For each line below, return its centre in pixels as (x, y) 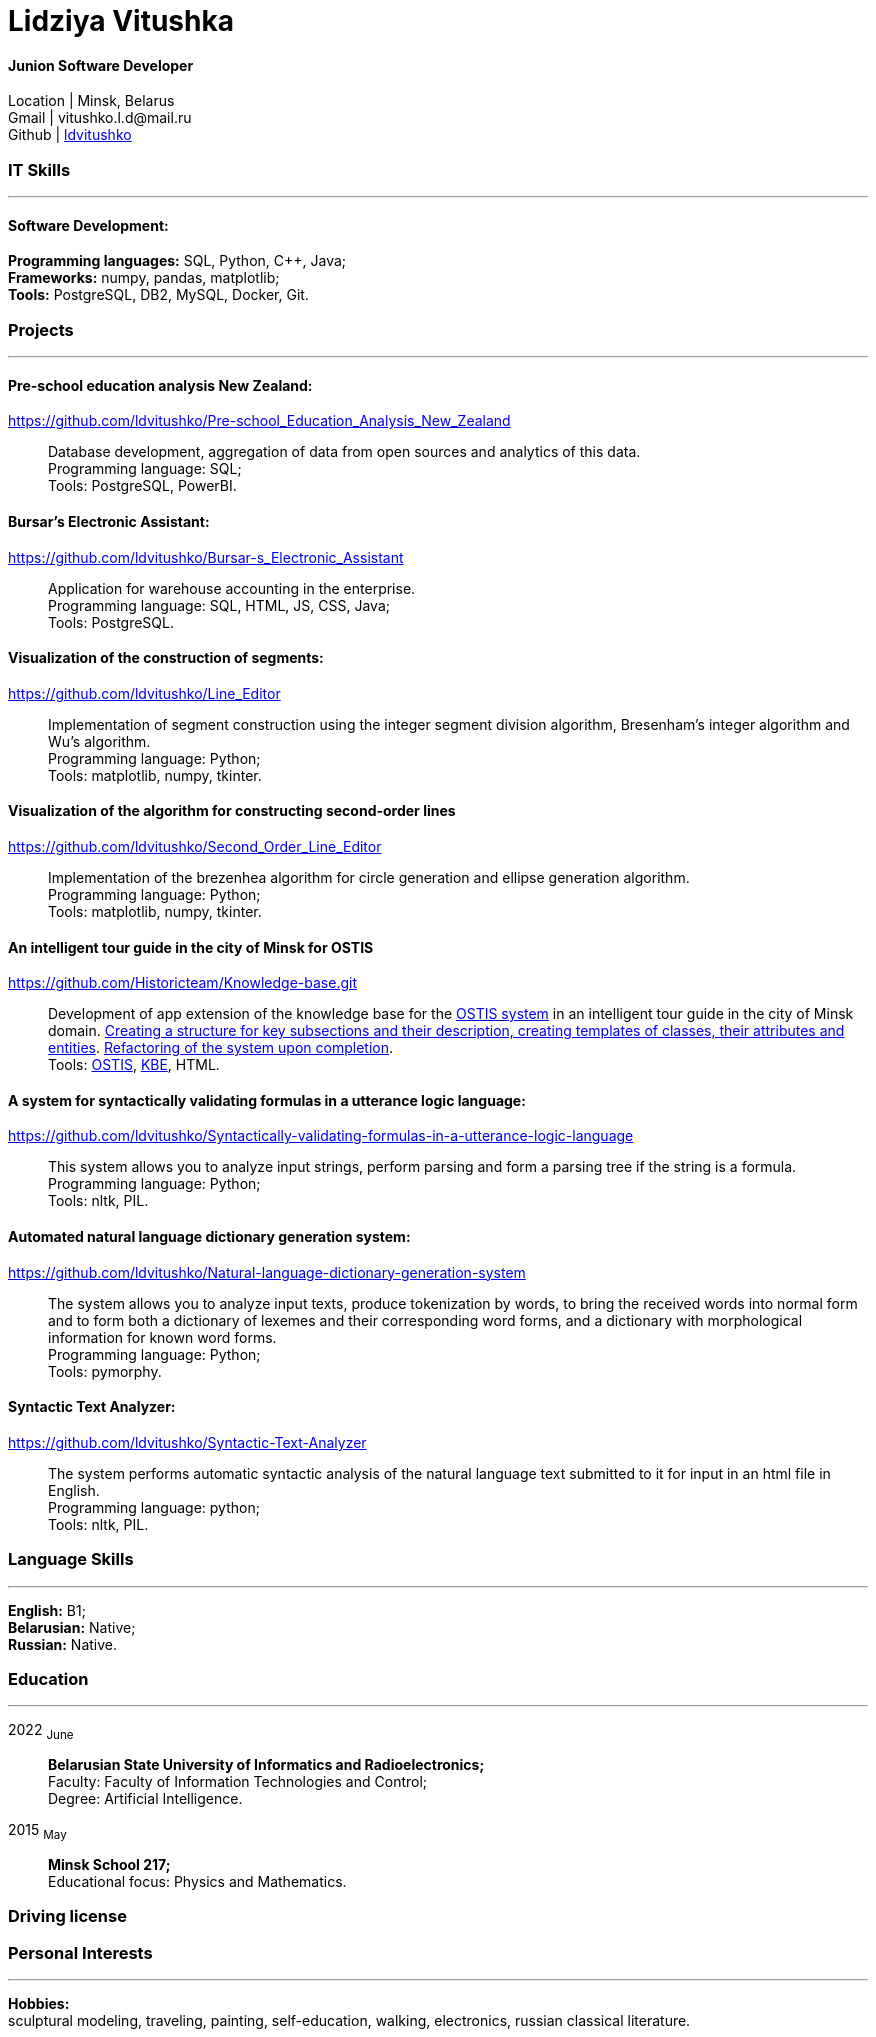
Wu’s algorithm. (99, 741)
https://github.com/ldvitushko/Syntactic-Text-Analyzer (187, 1442)
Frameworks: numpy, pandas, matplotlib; (144, 278)
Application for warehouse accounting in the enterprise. (232, 588)
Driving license (67, 1916)
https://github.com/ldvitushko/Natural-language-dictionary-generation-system (267, 1272)
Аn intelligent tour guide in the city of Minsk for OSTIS (191, 947)
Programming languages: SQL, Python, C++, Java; (177, 261)
